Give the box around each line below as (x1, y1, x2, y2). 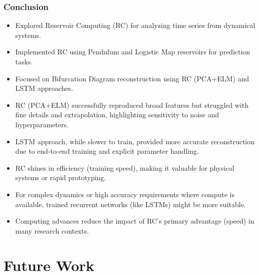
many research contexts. (15, 225, 89, 236)
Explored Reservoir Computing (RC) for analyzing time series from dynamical (15, 20, 255, 30)
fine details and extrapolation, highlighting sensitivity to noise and (15, 109, 219, 120)
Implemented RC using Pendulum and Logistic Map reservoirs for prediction (15, 46, 250, 57)
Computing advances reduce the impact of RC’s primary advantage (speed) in (15, 216, 254, 226)
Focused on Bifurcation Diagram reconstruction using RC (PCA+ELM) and (15, 73, 249, 83)
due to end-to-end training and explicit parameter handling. (15, 146, 199, 156)
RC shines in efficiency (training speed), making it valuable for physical (15, 162, 234, 173)
